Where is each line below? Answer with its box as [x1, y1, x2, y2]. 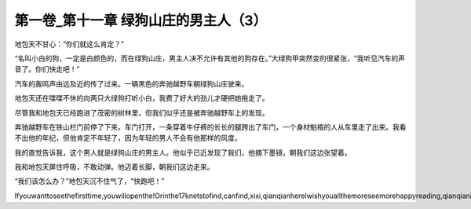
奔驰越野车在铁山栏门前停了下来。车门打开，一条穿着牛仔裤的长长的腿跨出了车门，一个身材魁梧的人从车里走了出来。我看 [14, 122, 407, 131]
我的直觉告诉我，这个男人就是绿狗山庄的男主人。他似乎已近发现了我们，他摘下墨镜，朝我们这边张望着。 [14, 148, 352, 157]
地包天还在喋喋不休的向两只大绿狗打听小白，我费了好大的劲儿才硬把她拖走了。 [14, 93, 269, 103]
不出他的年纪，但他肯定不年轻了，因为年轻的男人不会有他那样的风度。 [14, 134, 242, 143]
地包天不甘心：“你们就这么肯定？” [14, 39, 125, 49]
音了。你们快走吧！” [14, 64, 80, 74]
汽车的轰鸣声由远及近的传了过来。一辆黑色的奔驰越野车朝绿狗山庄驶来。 [14, 79, 249, 88]
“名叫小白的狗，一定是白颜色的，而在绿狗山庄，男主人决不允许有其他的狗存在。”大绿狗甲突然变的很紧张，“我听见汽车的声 [14, 53, 406, 63]
